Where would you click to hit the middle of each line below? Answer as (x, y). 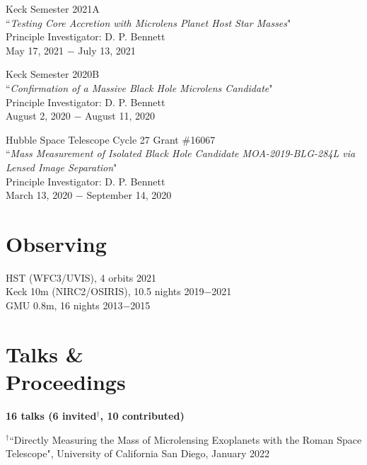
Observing (56, 243)
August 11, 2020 (120, 116)
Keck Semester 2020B (53, 74)
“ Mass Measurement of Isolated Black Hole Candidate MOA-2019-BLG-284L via (181, 153)
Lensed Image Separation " (62, 167)
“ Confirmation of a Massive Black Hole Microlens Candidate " (139, 87)
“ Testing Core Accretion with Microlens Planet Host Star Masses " (148, 22)
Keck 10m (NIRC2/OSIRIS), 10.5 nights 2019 (105, 291)
